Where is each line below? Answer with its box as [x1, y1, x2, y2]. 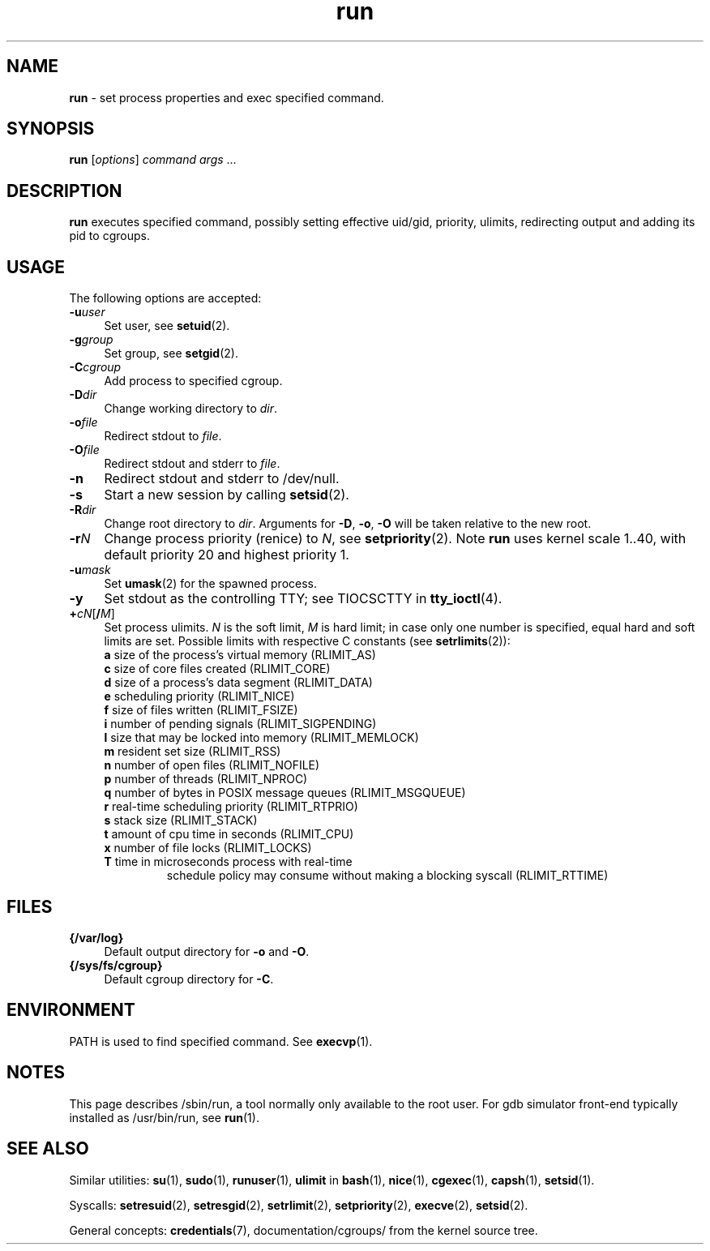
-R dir [69, 503, 96, 517]
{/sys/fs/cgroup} [69, 958, 163, 972]
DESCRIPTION [6, 180, 122, 201]
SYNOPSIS [6, 118, 95, 139]
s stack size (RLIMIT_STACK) [104, 813, 258, 828]
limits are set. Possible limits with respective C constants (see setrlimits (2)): [104, 634, 511, 649]
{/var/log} [69, 930, 124, 945]
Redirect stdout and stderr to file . [104, 456, 280, 471]
